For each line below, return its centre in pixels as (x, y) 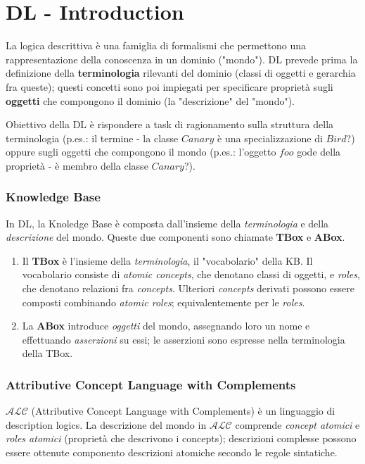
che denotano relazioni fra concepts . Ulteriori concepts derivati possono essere (188, 288)
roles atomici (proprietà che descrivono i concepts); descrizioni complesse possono (181, 438)
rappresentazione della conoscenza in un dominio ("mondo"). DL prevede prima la (182, 59)
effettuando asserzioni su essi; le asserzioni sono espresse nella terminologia (184, 339)
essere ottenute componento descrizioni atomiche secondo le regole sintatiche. (172, 452)
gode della (319, 152)
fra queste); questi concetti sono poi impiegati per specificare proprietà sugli (169, 86)
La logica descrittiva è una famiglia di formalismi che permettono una (156, 45)
